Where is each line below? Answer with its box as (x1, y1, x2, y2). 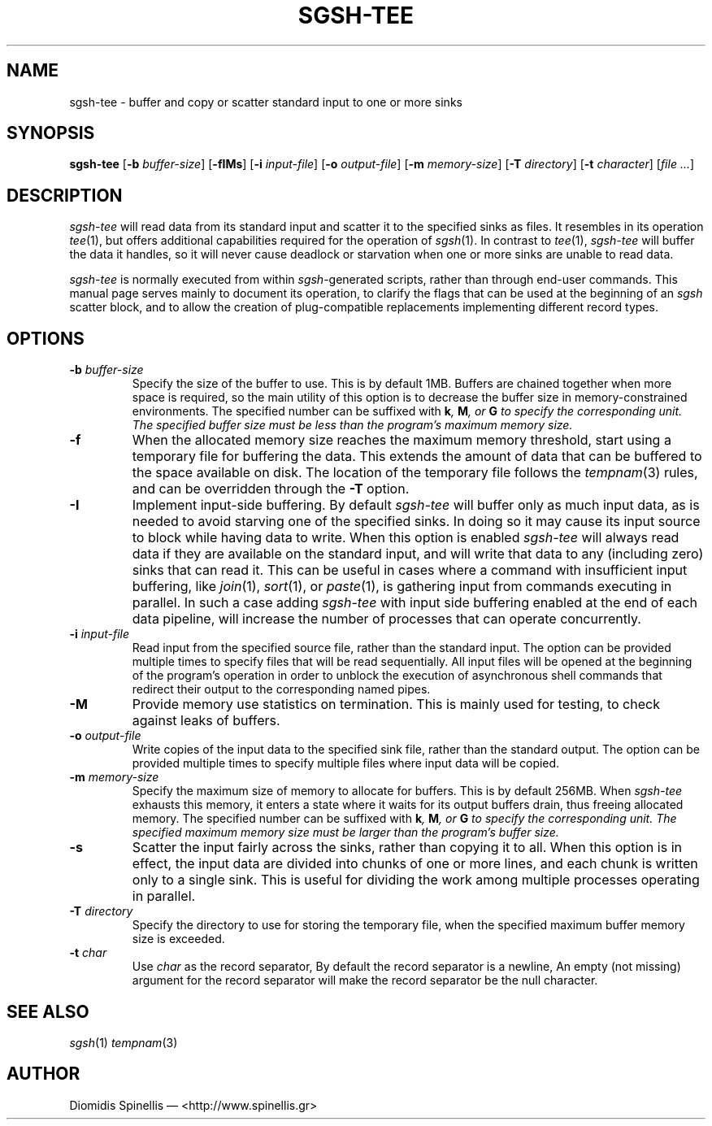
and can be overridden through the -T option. (132, 480, 410, 498)
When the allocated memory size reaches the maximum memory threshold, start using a (132, 432, 671, 449)
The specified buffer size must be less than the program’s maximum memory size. (132, 418, 573, 433)
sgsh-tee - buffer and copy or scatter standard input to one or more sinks (69, 94, 462, 109)
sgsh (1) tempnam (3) (69, 1035, 178, 1050)
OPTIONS (7, 328, 85, 349)
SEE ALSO (7, 1001, 89, 1022)
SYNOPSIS (7, 123, 95, 144)
